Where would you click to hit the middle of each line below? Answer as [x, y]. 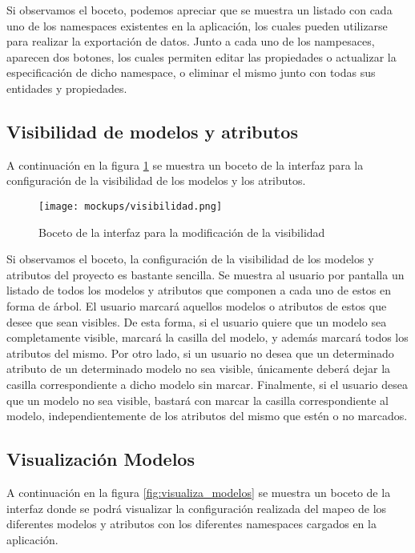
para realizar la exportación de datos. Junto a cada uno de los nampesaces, [191, 41]
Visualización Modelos [101, 459]
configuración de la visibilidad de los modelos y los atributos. [156, 180]
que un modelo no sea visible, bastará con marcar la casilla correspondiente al [197, 400]
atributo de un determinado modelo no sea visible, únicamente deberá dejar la [199, 369]
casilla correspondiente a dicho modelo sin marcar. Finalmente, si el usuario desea [207, 384]
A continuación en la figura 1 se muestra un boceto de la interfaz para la [185, 164]
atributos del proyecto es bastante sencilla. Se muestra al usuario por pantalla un [205, 274]
